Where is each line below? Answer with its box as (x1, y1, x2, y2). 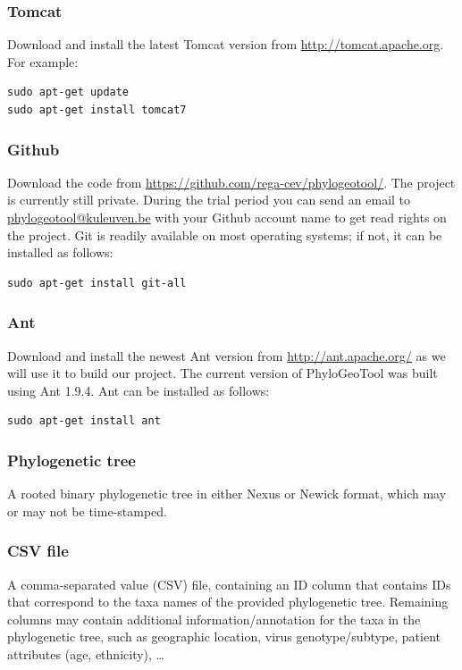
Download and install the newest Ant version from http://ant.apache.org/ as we (7, 346, 446, 364)
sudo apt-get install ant (7, 415, 161, 428)
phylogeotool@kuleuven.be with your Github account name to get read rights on (7, 208, 447, 226)
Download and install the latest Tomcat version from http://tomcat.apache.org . (7, 35, 444, 54)
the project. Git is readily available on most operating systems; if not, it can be (7, 225, 442, 244)
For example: (7, 52, 79, 71)
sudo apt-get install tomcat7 (7, 104, 187, 116)
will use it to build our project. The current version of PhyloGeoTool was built (7, 364, 438, 382)
